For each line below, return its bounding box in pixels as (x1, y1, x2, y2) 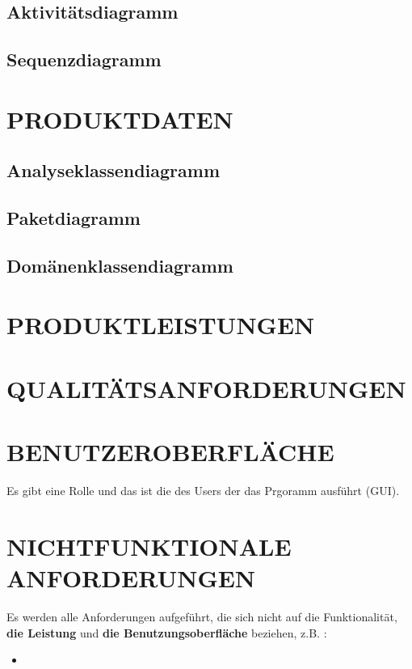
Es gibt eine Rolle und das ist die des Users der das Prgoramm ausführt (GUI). (6, 482, 400, 499)
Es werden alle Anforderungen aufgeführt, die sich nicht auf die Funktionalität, (6, 608, 397, 625)
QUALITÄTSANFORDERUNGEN (6, 371, 406, 404)
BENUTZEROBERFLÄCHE (6, 435, 334, 468)
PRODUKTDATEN (6, 102, 233, 135)
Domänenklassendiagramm (6, 252, 233, 277)
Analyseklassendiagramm (6, 158, 221, 183)
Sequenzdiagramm (6, 47, 162, 72)
